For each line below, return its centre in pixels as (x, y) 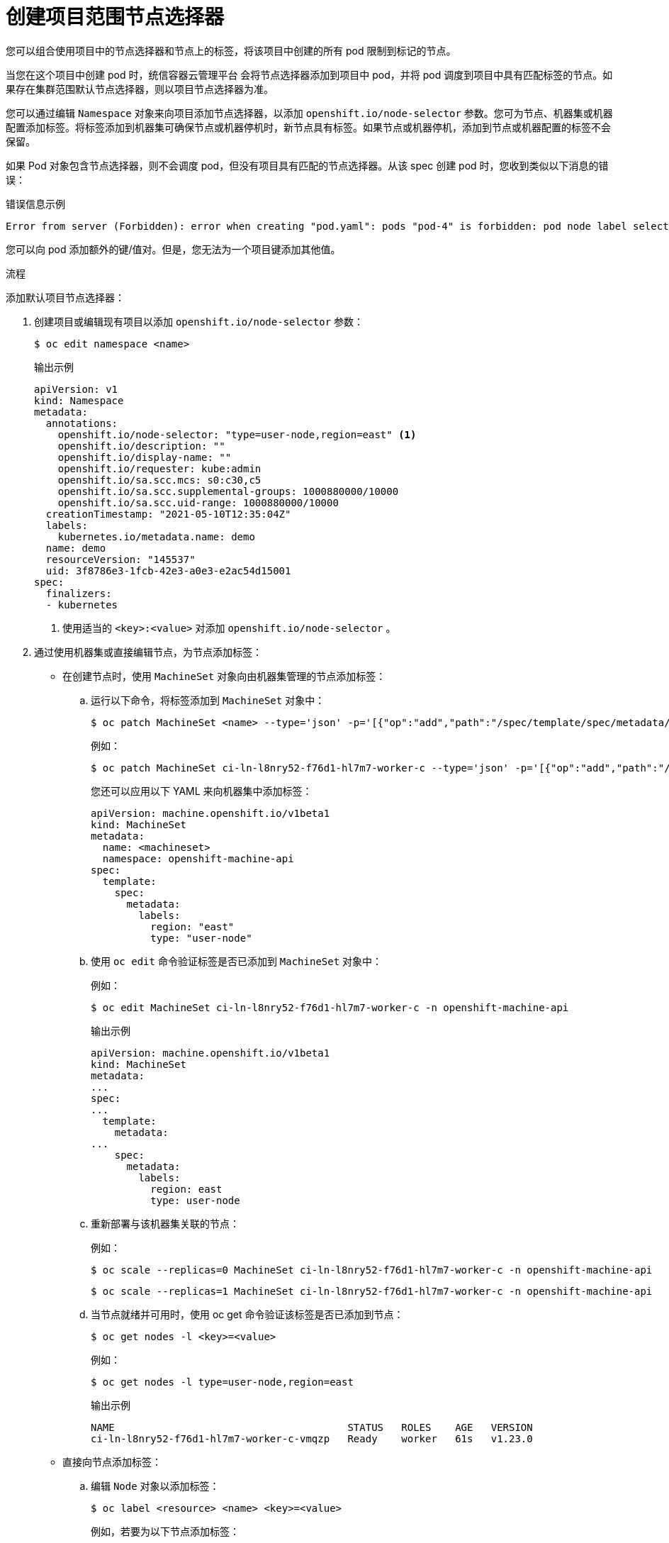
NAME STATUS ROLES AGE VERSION (312, 1427)
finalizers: (79, 593)
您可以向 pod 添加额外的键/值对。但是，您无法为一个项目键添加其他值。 (173, 249)
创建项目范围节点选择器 (115, 17)
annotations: (82, 423)
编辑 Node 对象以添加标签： (155, 1486)
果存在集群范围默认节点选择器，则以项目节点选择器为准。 (140, 89)
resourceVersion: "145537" (120, 559)
